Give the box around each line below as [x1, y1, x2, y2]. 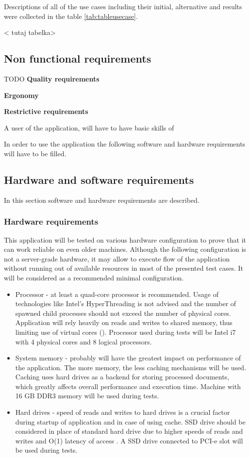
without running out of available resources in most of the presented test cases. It [4, 263, 243, 273]
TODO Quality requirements [4, 73, 100, 83]
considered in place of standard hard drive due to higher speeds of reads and [15, 426, 243, 436]
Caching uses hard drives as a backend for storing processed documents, [15, 372, 230, 382]
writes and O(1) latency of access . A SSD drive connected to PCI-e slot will [15, 435, 243, 445]
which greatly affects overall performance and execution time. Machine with [15, 381, 241, 391]
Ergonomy [4, 90, 39, 100]
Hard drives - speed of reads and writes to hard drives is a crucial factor [15, 407, 230, 417]
